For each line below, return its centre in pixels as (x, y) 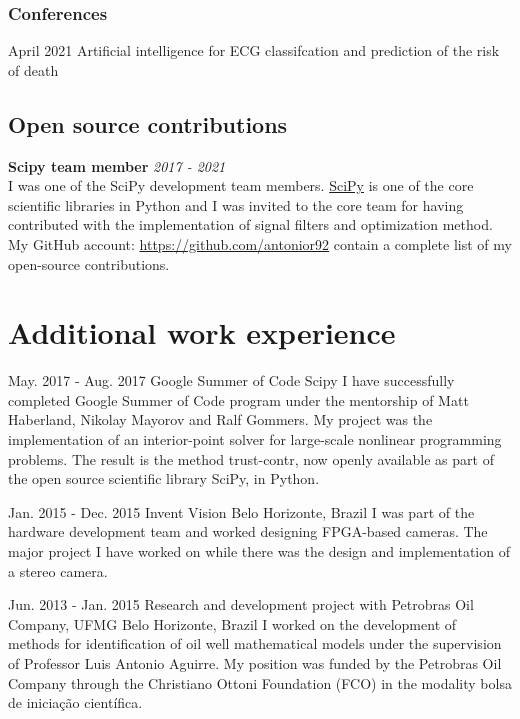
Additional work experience (202, 332)
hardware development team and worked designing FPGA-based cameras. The (248, 531)
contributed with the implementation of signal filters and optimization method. (250, 224)
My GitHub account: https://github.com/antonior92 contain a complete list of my (260, 243)
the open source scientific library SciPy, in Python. (164, 478)
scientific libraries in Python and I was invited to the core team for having (236, 204)
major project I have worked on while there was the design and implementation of (259, 551)
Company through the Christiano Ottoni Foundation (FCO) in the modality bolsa (260, 682)
